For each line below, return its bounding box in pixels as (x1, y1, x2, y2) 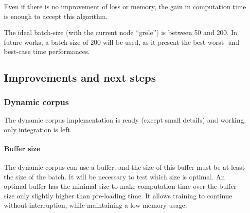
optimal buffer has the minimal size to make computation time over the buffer (4, 181, 237, 191)
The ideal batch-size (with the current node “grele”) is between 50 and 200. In (4, 27, 237, 37)
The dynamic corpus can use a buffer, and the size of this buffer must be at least (4, 161, 245, 172)
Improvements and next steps (4, 70, 156, 85)
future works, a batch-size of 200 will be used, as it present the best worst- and (4, 36, 240, 47)
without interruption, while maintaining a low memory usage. (4, 200, 187, 210)
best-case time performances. (4, 46, 90, 56)
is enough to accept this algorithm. (4, 11, 108, 21)
